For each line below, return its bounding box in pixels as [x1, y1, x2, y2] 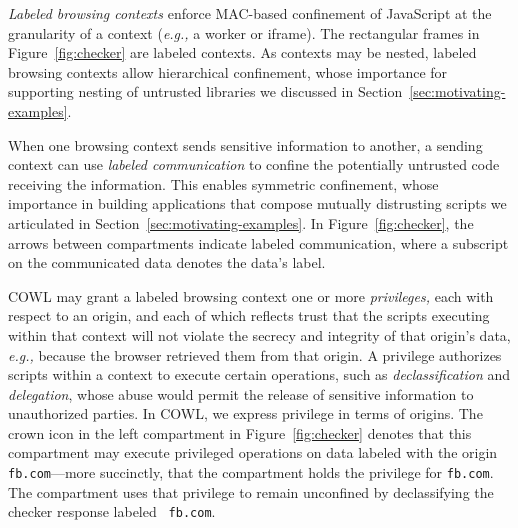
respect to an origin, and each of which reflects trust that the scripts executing [8, 305, 490, 326]
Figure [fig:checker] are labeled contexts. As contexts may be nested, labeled [8, 42, 477, 63]
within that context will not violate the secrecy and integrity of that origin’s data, [8, 324, 511, 345]
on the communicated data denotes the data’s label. [8, 252, 326, 273]
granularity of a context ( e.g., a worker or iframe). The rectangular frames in [8, 22, 480, 43]
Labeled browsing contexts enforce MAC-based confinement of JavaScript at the [8, 3, 492, 23]
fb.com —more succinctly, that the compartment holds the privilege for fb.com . [8, 462, 494, 483]
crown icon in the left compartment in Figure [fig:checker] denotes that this [8, 422, 472, 443]
